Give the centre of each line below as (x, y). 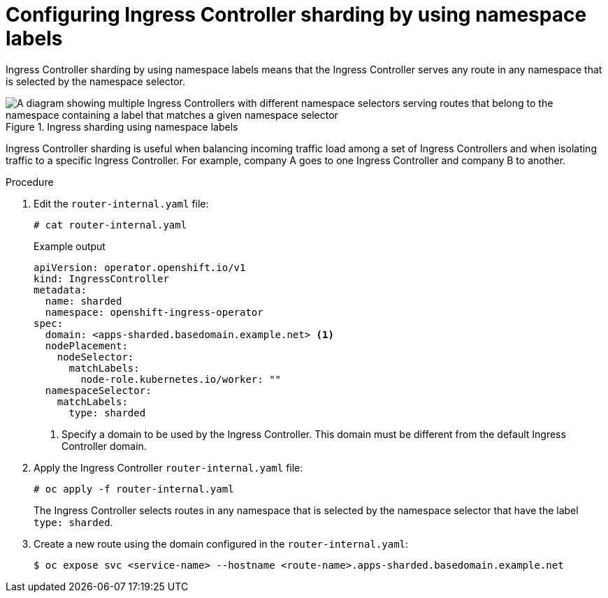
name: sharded (84, 301)
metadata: (60, 290)
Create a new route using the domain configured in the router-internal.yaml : (221, 544)
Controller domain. (104, 446)
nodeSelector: (95, 357)
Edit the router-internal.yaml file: (121, 203)
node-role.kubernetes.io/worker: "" (181, 379)
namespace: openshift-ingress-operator (154, 312)
